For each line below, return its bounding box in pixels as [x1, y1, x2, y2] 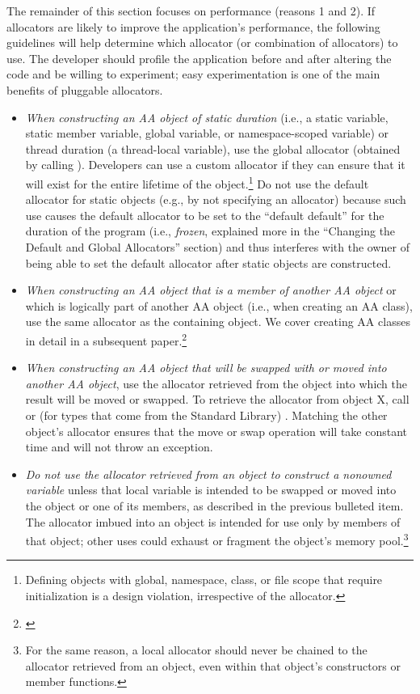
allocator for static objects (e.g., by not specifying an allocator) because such [25, 191, 406, 208]
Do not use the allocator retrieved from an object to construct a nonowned [25, 465, 392, 482]
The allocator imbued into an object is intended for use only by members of [25, 513, 401, 530]
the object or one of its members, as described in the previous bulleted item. [25, 497, 404, 514]
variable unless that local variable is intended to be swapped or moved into [25, 481, 397, 498]
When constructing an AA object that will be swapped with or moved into [25, 359, 387, 376]
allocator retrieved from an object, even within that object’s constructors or [25, 657, 401, 674]
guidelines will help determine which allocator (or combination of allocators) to [6, 34, 398, 51]
